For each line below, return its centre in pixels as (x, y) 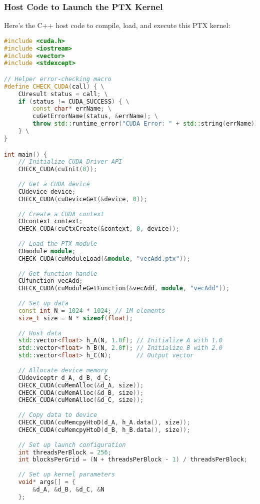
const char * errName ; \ (72, 109)
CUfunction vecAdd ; (50, 281)
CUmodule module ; (47, 251)
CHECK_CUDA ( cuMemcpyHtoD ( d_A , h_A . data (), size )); (104, 422)
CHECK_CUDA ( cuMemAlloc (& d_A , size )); (81, 385)
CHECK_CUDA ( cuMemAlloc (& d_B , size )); (81, 393)
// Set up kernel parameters (66, 475)
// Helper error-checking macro (58, 79)
